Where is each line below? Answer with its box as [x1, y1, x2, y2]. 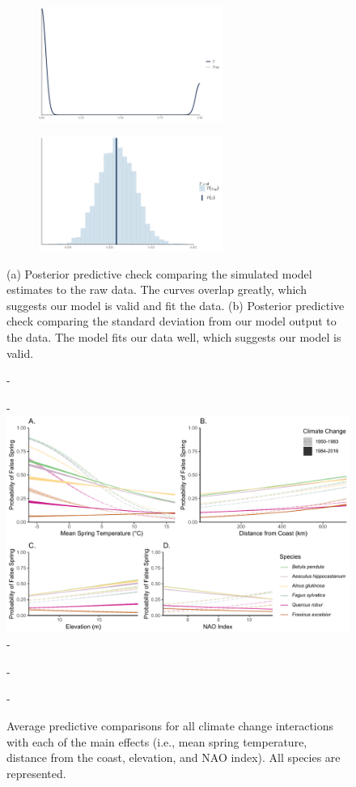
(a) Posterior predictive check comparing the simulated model [6, 265, 312, 282]
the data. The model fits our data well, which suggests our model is [6, 329, 341, 345]
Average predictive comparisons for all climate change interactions [6, 717, 334, 734]
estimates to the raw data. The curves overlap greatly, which [6, 281, 307, 298]
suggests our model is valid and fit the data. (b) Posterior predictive [6, 296, 345, 313]
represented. [6, 764, 66, 781]
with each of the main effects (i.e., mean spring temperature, [6, 733, 307, 750]
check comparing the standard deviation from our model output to [6, 313, 337, 330]
